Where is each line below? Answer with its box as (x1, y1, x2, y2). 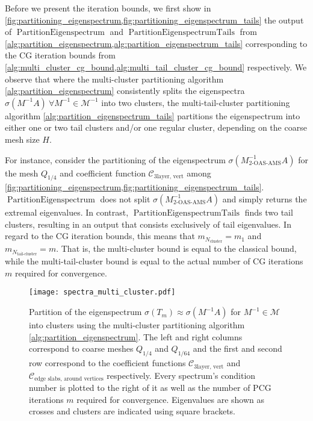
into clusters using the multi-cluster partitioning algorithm (29, 319, 245, 331)
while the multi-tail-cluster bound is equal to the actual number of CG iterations (5, 255, 303, 267)
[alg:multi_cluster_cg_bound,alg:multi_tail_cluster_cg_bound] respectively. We (5, 60, 307, 73)
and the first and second (193, 342, 282, 355)
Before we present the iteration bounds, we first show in (5, 2, 211, 14)
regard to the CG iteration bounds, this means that (5, 229, 195, 242)
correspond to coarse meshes (29, 342, 134, 355)
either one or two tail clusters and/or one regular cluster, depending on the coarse (5, 121, 307, 134)
